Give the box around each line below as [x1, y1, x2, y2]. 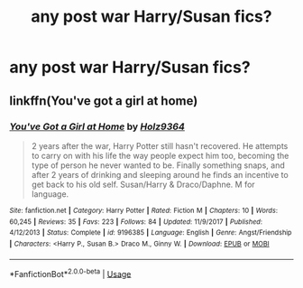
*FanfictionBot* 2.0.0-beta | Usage [9, 266, 132, 279]
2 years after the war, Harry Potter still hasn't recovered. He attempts [31, 140, 289, 151]
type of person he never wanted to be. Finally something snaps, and [31, 160, 286, 171]
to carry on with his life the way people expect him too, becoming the [31, 150, 289, 161]
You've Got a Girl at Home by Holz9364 [9, 120, 185, 133]
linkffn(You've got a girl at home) [9, 93, 198, 108]
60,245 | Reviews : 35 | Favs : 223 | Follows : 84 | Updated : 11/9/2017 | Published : [9, 217, 263, 227]
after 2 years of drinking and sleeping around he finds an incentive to [31, 169, 289, 180]
